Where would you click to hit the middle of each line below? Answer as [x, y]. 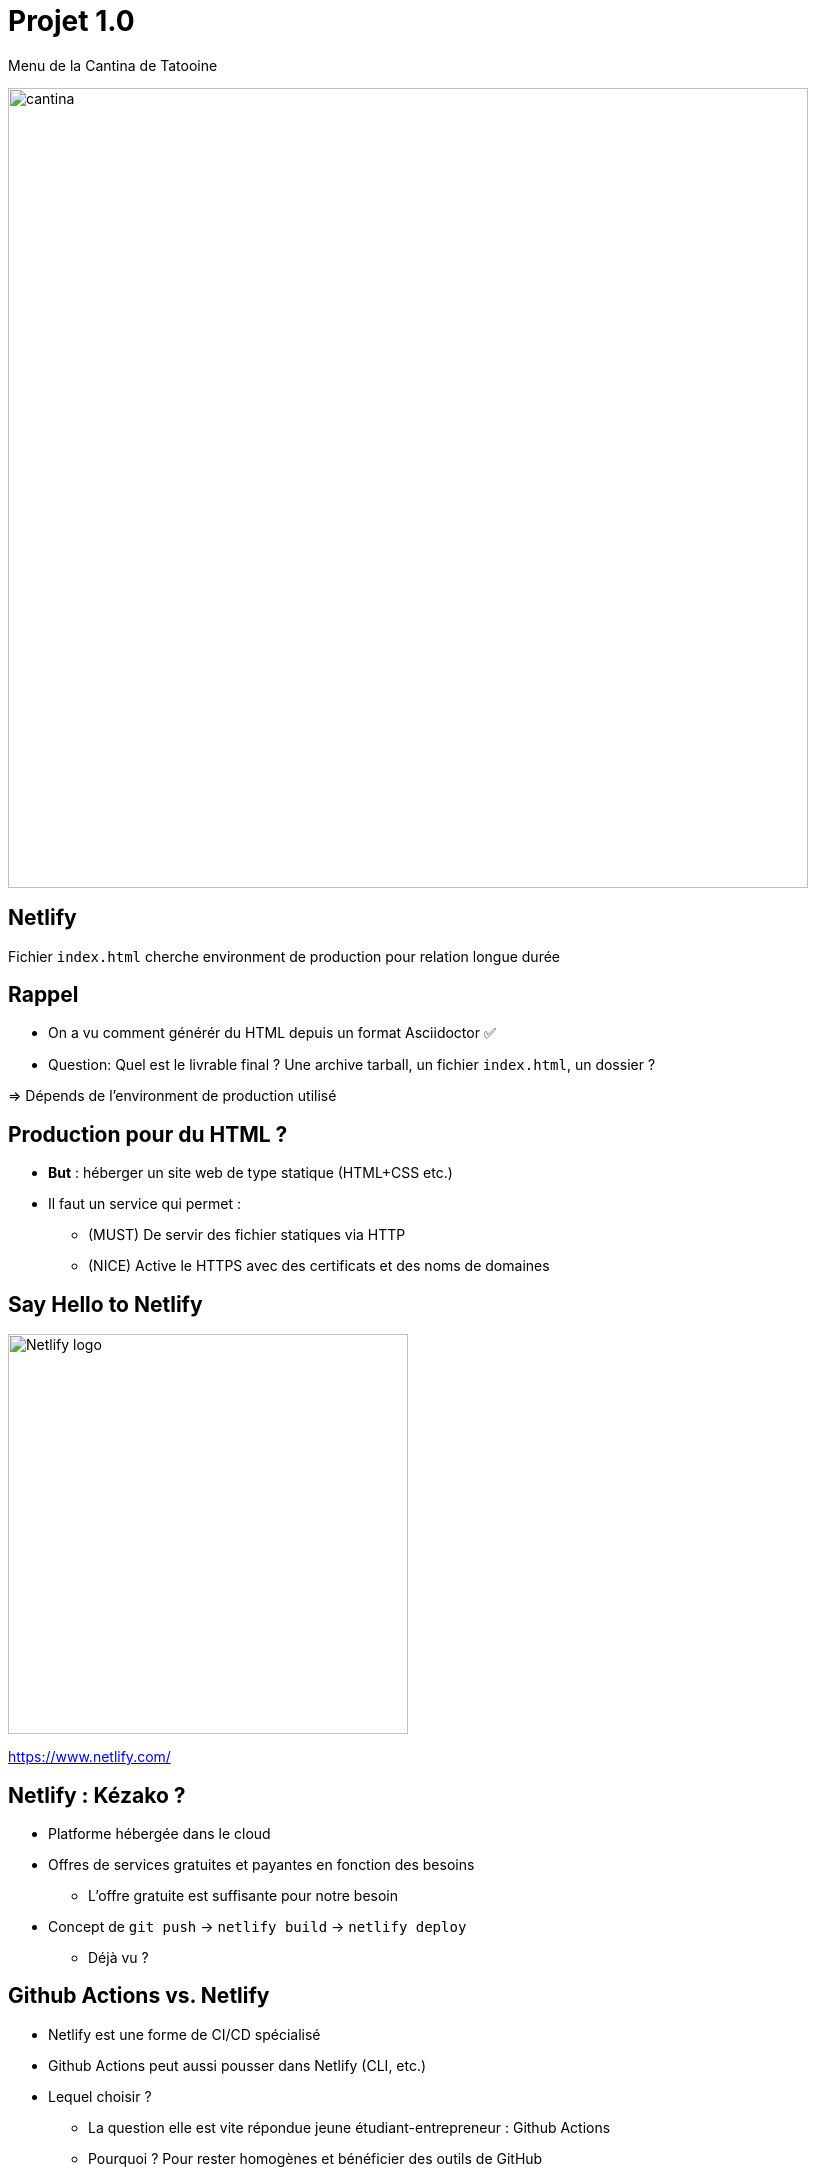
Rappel [43, 995]
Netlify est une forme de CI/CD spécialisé [184, 2034]
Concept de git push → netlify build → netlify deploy [257, 1926]
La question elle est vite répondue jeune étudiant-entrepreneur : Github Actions [349, 2127]
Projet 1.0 [71, 21]
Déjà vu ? [118, 1957]
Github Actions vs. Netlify [139, 1996]
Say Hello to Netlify [105, 1304]
